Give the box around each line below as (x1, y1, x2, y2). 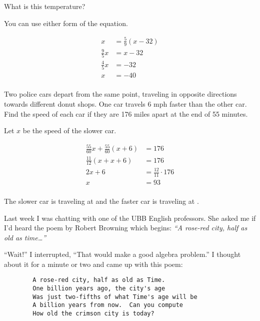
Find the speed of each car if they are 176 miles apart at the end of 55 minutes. (4, 108, 248, 119)
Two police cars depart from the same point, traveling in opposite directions (4, 89, 237, 99)
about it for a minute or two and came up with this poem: (4, 258, 183, 269)
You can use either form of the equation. (4, 18, 128, 28)
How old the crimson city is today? (32, 310, 154, 317)
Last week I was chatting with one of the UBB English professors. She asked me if (4, 212, 256, 223)
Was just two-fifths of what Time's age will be (32, 293, 197, 300)
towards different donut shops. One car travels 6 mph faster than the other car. (4, 98, 247, 109)
